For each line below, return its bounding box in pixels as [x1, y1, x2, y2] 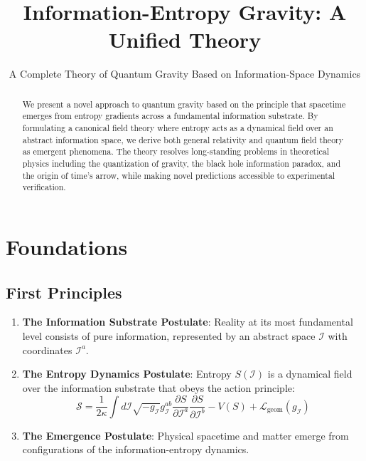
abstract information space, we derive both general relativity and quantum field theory [22, 133, 344, 145]
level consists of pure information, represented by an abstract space [22, 328, 316, 343]
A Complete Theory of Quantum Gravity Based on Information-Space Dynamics [9, 66, 361, 81]
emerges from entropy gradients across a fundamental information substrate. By [22, 110, 318, 122]
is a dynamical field [267, 366, 352, 381]
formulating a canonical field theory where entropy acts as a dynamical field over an [22, 122, 333, 134]
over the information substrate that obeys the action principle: [22, 380, 295, 395]
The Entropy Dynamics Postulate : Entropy [22, 366, 232, 381]
